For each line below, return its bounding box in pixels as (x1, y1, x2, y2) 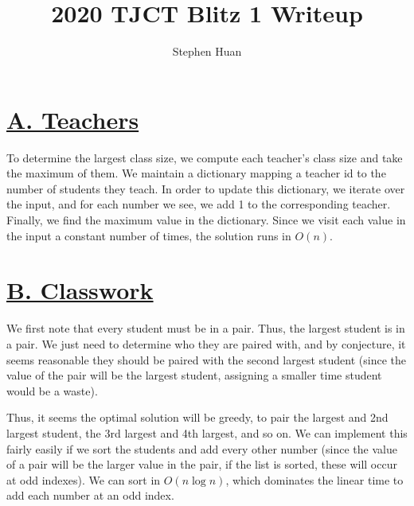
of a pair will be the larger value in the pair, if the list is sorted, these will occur (6, 456, 397, 473)
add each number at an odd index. (6, 487, 174, 504)
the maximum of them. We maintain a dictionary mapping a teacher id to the (6, 165, 386, 181)
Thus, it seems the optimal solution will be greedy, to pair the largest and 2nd (6, 409, 389, 426)
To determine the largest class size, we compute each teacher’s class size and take (6, 149, 403, 165)
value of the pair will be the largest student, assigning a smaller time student (6, 367, 382, 383)
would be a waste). (6, 382, 98, 399)
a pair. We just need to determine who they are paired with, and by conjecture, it (6, 335, 406, 352)
